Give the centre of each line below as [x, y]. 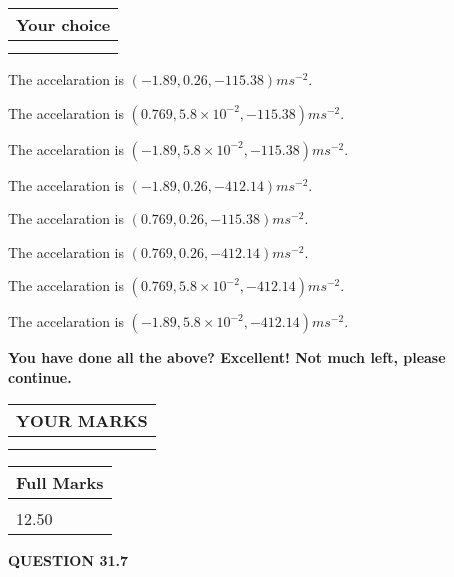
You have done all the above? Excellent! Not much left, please [227, 357]
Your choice [63, 24]
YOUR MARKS [82, 420]
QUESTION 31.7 [68, 559]
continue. [40, 376]
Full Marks [60, 482]
